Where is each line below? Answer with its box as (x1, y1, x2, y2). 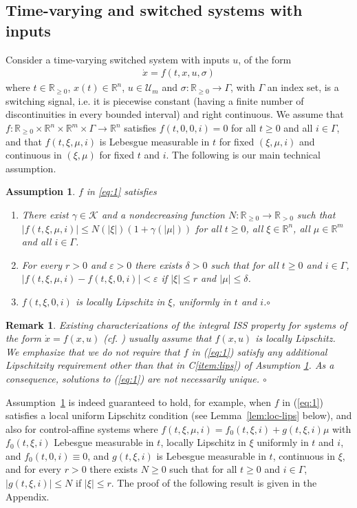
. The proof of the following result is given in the (111, 476, 317, 490)
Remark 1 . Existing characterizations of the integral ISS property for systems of (6, 317, 347, 332)
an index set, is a (267, 80, 339, 94)
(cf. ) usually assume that (103, 331, 212, 345)
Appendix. (6, 489, 50, 503)
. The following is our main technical (166, 148, 321, 162)
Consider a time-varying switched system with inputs (6, 52, 230, 66)
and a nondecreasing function (101, 207, 225, 221)
